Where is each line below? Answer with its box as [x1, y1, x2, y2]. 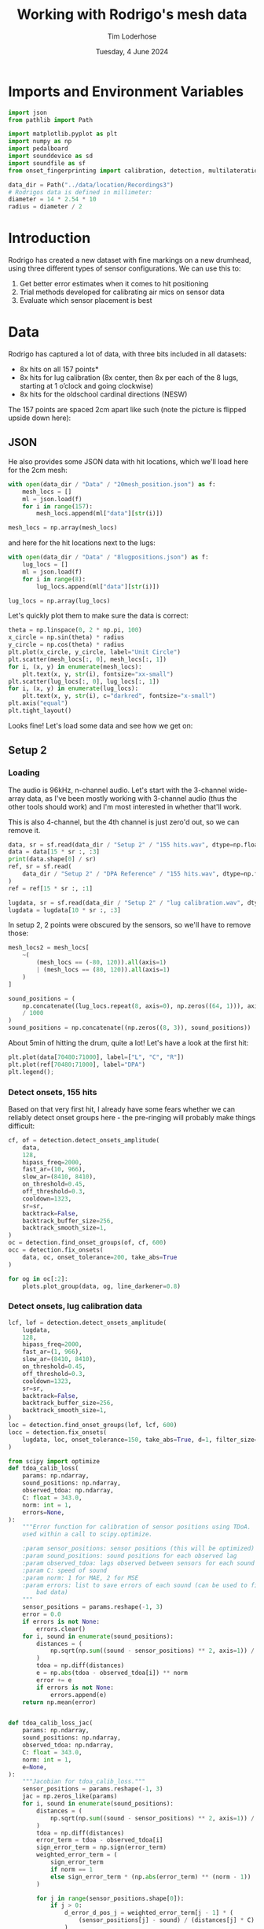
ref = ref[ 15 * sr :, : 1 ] [8, 884, 93, 892]
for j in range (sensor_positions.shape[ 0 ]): [36, 1894, 185, 1902]
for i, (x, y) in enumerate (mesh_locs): [8, 662, 143, 670]
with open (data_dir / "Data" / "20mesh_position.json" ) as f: [8, 480, 216, 489]
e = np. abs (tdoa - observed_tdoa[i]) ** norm [36, 1669, 189, 1677]
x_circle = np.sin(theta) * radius [8, 633, 125, 642]
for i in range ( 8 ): [22, 575, 86, 583]
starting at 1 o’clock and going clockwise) [19, 382, 153, 391]
